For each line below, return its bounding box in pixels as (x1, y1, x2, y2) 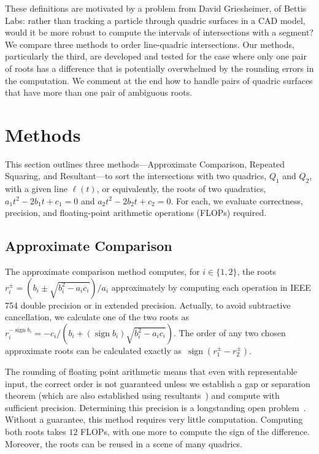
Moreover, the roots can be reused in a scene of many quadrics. (5, 437, 243, 450)
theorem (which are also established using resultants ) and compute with (5, 389, 280, 402)
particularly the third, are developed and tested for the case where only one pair (5, 50, 307, 63)
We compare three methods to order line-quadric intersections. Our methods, (5, 37, 294, 50)
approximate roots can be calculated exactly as (5, 344, 182, 357)
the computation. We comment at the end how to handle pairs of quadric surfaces (5, 74, 313, 87)
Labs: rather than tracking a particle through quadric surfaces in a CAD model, (5, 13, 306, 26)
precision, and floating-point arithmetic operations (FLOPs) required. (5, 206, 267, 219)
